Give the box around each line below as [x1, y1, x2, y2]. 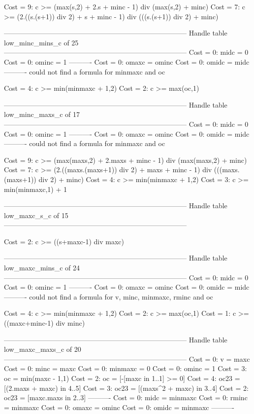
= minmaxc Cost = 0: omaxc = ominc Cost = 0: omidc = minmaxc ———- [4, 402, 234, 412]
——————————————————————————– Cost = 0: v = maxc [4, 353, 250, 364]
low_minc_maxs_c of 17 [4, 109, 80, 119]
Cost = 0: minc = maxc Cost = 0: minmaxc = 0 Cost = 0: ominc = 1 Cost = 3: [4, 363, 247, 374]
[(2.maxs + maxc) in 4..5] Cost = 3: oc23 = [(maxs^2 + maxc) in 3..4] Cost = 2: [4, 382, 249, 393]
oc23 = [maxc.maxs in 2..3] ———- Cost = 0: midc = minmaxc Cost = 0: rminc [4, 392, 248, 403]
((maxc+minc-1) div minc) [4, 318, 85, 328]
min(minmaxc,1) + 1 [4, 184, 67, 194]
